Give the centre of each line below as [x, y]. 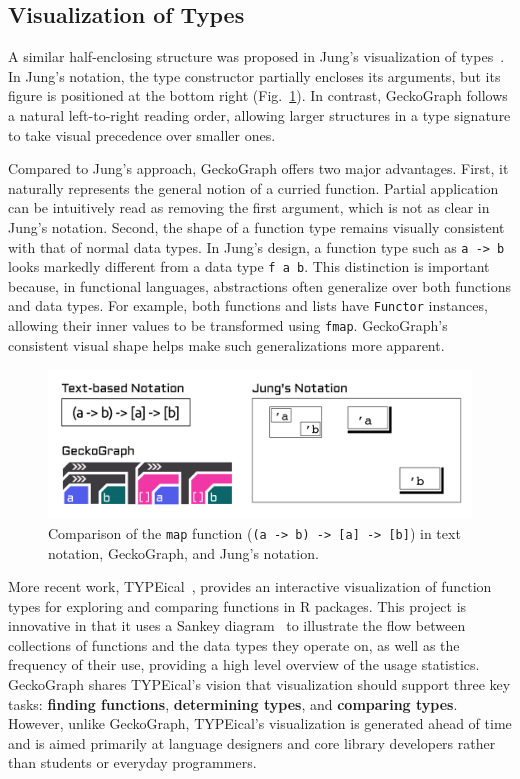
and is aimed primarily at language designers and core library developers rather [252, 742]
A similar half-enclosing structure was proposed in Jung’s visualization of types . [256, 56]
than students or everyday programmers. [132, 762]
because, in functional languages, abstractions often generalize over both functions [259, 285]
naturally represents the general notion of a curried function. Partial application [253, 187]
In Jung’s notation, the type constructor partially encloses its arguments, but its [254, 75]
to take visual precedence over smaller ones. [142, 134]
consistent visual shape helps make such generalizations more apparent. [226, 344]
